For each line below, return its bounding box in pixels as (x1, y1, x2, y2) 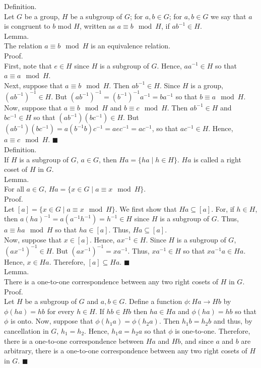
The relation (4, 40, 42, 51)
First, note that (4, 60, 52, 71)
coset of (4, 164, 28, 174)
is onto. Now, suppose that (11, 316, 93, 326)
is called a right (193, 154, 241, 164)
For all (4, 183, 24, 194)
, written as (80, 21, 115, 31)
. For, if (211, 203, 234, 214)
